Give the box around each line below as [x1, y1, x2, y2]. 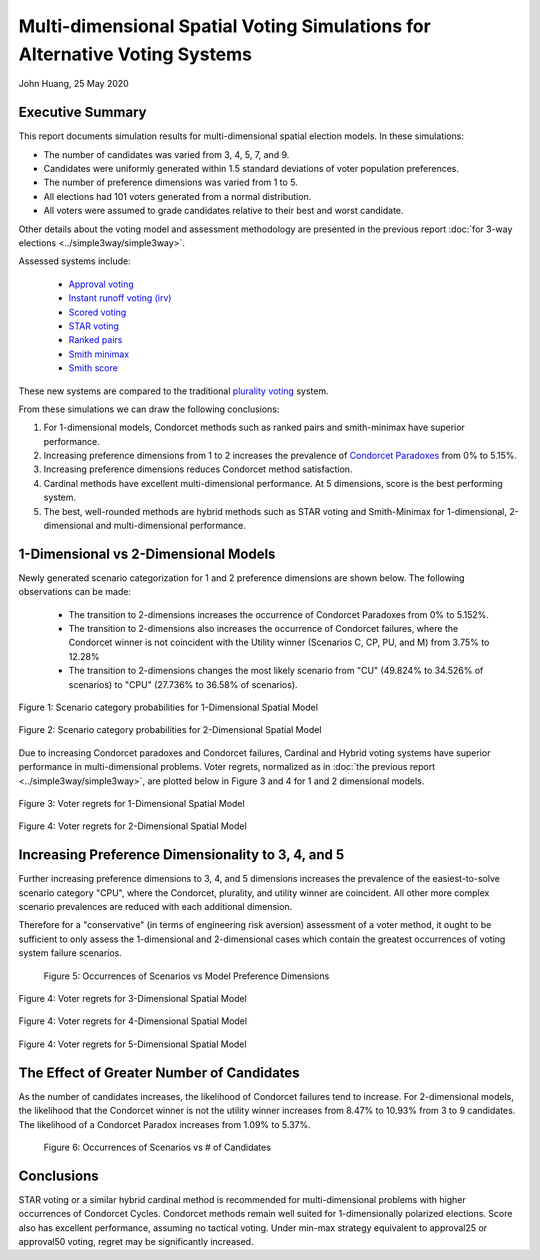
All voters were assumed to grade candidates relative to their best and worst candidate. [43, 205, 404, 217]
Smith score [68, 362, 119, 374]
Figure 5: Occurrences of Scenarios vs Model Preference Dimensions [43, 970, 330, 982]
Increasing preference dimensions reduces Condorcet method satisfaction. [43, 463, 353, 475]
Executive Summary [18, 104, 147, 121]
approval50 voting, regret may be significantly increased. [18, 1235, 254, 1247]
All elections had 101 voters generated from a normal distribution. [43, 190, 312, 202]
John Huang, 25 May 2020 [18, 78, 129, 90]
